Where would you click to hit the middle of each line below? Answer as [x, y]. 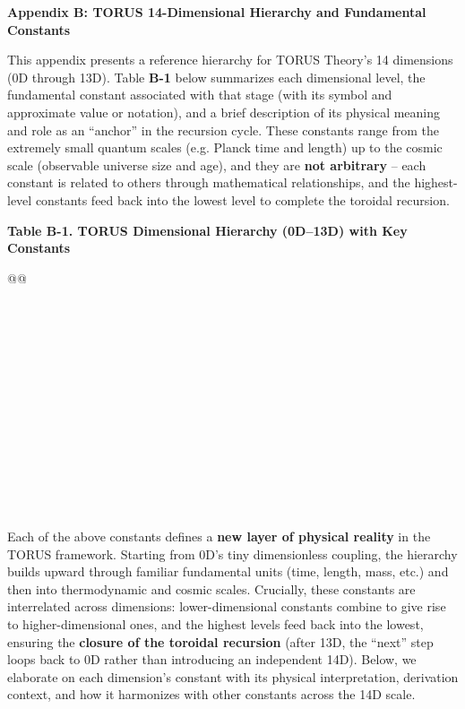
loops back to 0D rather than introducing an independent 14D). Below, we [212, 659]
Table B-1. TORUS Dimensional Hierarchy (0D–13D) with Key [207, 230]
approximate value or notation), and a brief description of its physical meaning [224, 112]
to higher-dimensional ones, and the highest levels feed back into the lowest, [215, 624]
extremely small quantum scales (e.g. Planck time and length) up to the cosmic [225, 147]
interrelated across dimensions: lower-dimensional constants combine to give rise [227, 606]
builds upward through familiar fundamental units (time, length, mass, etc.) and [228, 571]
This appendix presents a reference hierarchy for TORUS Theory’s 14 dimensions [230, 60]
